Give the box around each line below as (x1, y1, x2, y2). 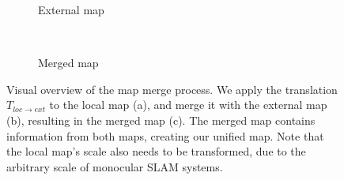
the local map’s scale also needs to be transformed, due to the (6, 143, 306, 159)
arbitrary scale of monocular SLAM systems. (6, 158, 223, 174)
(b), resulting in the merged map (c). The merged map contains (6, 111, 316, 128)
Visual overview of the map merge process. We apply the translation (6, 81, 338, 97)
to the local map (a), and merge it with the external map (49, 96, 327, 113)
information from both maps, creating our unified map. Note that (6, 127, 324, 144)
